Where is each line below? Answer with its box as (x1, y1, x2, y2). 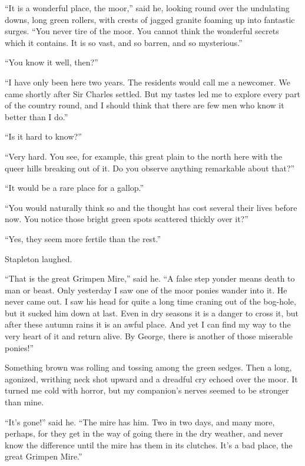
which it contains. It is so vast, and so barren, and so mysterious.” (5, 36, 243, 48)
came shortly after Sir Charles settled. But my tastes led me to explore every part (5, 87, 301, 100)
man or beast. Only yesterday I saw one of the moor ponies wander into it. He (5, 283, 287, 296)
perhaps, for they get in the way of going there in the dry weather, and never (5, 427, 283, 439)
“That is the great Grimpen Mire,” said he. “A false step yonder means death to (5, 272, 295, 285)
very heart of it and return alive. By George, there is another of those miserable (5, 330, 293, 342)
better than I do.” (5, 110, 68, 123)
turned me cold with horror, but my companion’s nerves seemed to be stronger (5, 384, 289, 396)
